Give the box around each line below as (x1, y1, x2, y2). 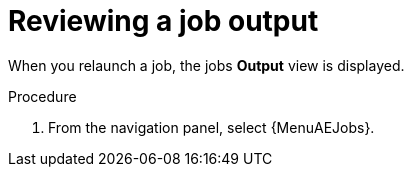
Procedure (8, 87, 77, 105)
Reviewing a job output (8, 4, 319, 38)
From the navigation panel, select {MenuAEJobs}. (48, 118, 375, 136)
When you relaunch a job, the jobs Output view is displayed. (8, 56, 405, 74)
